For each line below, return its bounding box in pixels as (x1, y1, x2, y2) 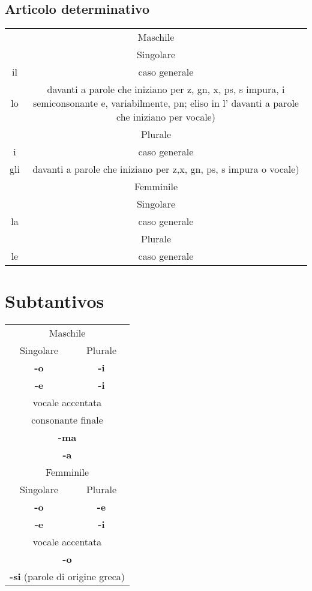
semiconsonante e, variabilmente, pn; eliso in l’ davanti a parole (32, 96, 299, 110)
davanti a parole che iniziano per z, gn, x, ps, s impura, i (47, 82, 285, 97)
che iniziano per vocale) (116, 110, 215, 124)
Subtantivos (5, 289, 104, 313)
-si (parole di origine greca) (10, 569, 125, 584)
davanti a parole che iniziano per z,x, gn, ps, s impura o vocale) (32, 162, 299, 176)
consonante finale (31, 413, 103, 427)
